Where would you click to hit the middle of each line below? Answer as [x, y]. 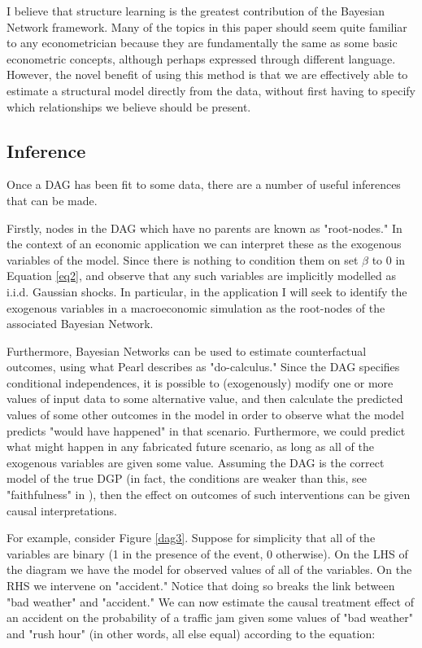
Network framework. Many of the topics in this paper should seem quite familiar [207, 26]
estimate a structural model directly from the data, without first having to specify [211, 90]
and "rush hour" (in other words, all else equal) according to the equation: [191, 633]
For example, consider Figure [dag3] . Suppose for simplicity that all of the [191, 538]
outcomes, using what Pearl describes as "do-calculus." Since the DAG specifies [203, 367]
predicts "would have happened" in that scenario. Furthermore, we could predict [206, 430]
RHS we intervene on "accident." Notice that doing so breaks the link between [201, 586]
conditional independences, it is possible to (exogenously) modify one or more [200, 382]
